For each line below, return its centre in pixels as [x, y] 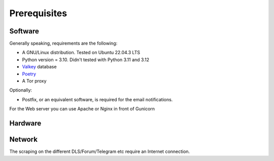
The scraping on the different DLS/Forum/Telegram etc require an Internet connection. [100, 151]
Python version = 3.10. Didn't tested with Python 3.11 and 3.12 [86, 59]
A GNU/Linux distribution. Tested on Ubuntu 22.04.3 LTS [81, 53]
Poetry [29, 74]
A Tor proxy [34, 81]
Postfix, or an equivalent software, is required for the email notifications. [97, 99]
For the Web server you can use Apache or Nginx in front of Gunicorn [82, 109]
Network [24, 139]
